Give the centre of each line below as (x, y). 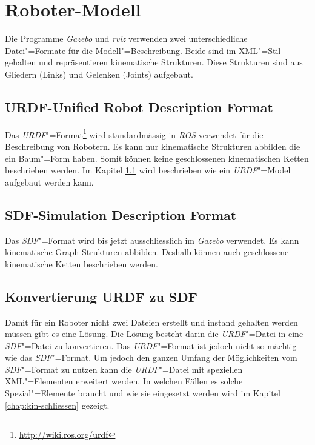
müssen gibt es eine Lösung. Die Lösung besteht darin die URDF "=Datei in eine (154, 334)
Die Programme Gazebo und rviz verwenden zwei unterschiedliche (126, 38)
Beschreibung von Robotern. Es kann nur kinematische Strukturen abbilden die (153, 146)
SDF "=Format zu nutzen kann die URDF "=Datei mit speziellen (124, 369)
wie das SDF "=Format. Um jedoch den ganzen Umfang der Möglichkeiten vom (151, 357)
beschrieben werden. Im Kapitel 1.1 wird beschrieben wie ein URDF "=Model (148, 170)
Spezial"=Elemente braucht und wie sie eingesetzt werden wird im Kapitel (143, 393)
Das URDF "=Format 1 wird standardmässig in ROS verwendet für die (134, 133)
